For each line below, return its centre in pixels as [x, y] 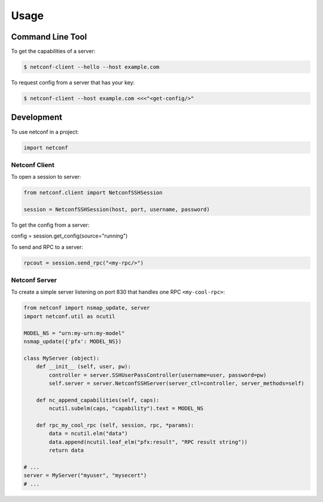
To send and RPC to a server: [47, 247]
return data [66, 451]
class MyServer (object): [62, 358]
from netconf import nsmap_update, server [87, 308]
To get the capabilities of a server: [53, 51]
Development [37, 118]
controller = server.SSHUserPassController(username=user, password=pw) [158, 375]
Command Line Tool [49, 37]
